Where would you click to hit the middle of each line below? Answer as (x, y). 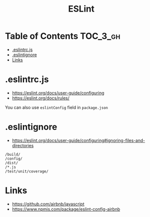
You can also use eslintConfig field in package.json (56, 107)
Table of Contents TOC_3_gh (63, 36)
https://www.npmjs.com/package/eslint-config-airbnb (66, 209)
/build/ (13, 154)
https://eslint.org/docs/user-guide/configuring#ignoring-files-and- (78, 140)
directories (23, 145)
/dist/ (12, 163)
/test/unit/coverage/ (27, 171)
